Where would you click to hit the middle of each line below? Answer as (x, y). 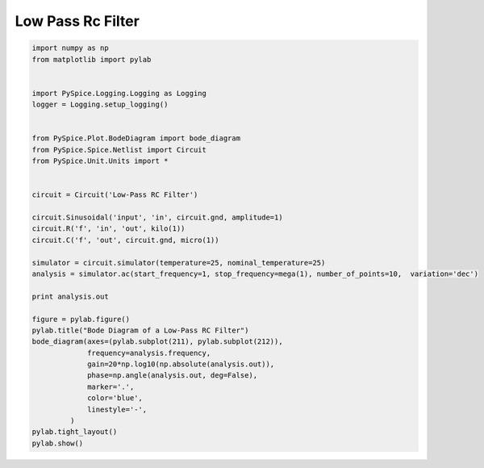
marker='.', (111, 387)
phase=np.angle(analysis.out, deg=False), (173, 376)
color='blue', (115, 398)
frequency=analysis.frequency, (149, 353)
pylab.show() (58, 443)
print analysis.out (70, 296)
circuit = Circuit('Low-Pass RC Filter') (115, 195)
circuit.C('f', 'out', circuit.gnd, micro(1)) (125, 240)
